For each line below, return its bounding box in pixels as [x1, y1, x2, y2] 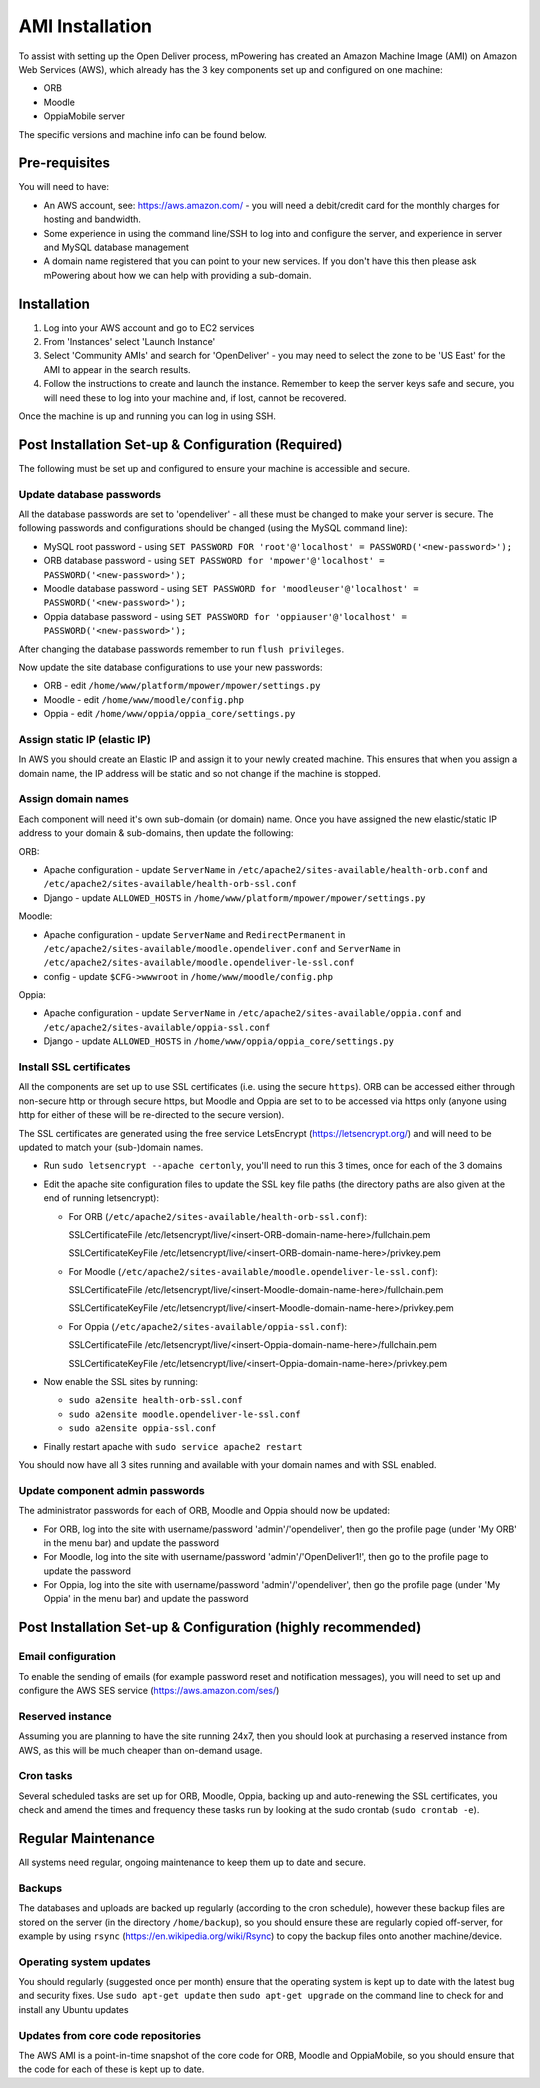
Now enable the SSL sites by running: [43, 1376, 199, 1388]
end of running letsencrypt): [43, 1192, 160, 1204]
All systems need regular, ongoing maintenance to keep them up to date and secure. [18, 1856, 367, 1868]
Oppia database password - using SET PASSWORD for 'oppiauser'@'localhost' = [43, 610, 407, 622]
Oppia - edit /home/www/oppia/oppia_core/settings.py [43, 708, 296, 720]
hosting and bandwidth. [43, 213, 142, 225]
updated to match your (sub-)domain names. [18, 1141, 204, 1153]
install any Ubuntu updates [18, 2003, 129, 2015]
